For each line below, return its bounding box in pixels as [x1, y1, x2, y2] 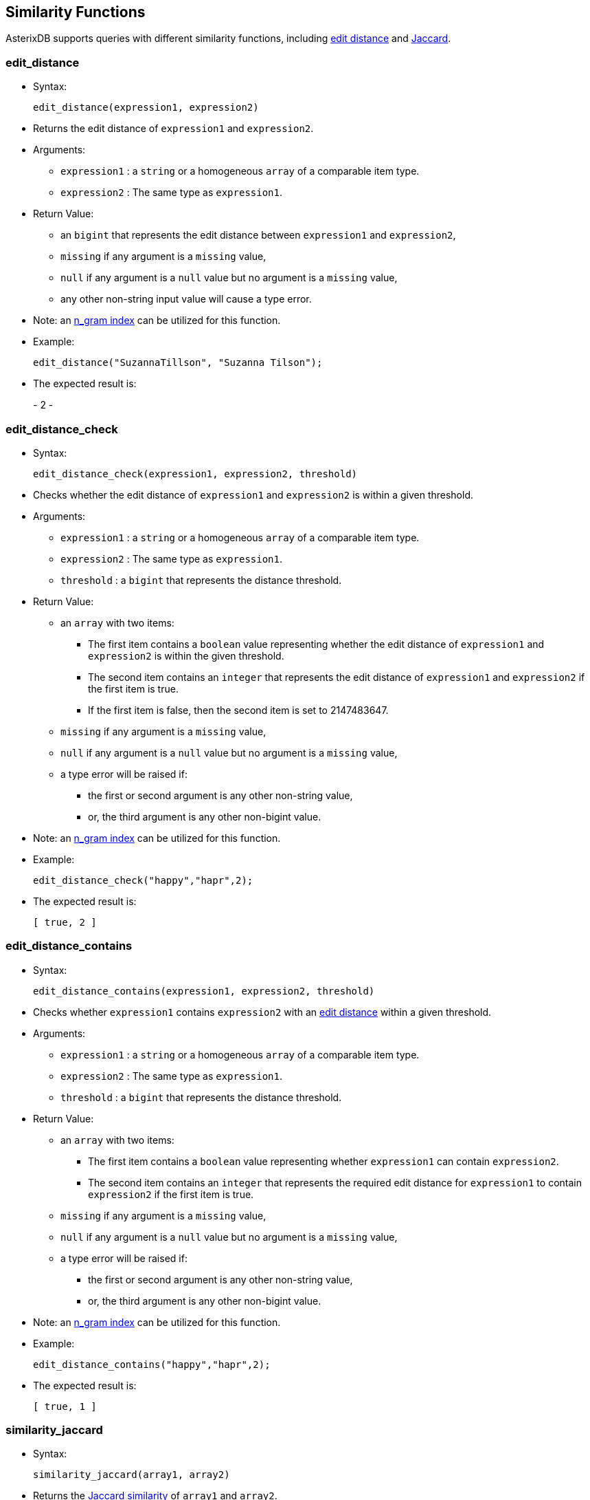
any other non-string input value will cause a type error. [60, 293, 312, 305]
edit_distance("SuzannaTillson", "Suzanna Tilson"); [33, 357, 323, 369]
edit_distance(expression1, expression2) [33, 102, 259, 113]
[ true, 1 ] [33, 1400, 97, 1412]
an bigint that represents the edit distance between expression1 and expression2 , [60, 229, 456, 241]
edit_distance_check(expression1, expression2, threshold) [33, 468, 358, 479]
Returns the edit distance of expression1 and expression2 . [33, 122, 314, 135]
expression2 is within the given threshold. [88, 649, 284, 662]
